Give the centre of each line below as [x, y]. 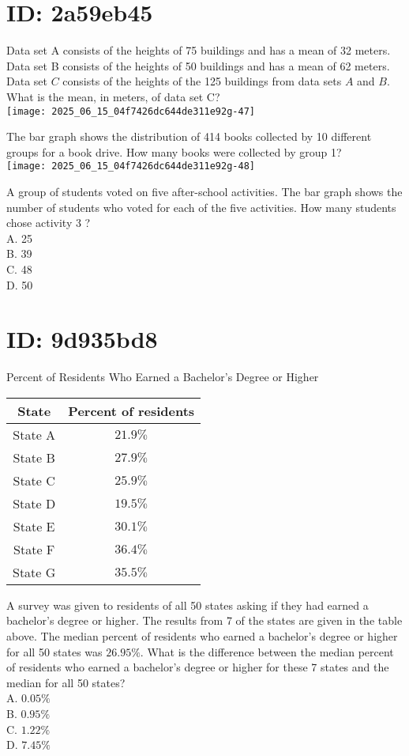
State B [34, 457]
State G [34, 572]
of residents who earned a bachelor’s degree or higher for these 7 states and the [198, 667]
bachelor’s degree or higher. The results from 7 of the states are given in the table [204, 620]
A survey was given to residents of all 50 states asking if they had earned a [188, 605]
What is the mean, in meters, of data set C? [113, 96]
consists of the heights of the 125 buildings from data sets [202, 81]
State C [34, 480]
